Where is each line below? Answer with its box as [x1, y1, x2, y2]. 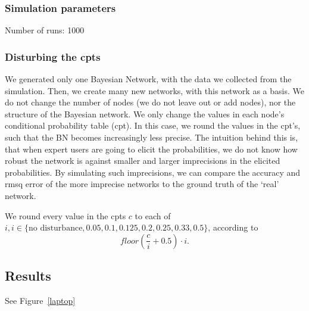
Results [5, 266, 51, 285]
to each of [135, 209, 171, 222]
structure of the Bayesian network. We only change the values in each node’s [5, 107, 285, 120]
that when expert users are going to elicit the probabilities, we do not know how [5, 142, 298, 155]
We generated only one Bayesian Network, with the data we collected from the [5, 73, 292, 85]
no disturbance [29, 224, 83, 233]
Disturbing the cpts [5, 49, 101, 64]
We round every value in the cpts [5, 209, 126, 222]
